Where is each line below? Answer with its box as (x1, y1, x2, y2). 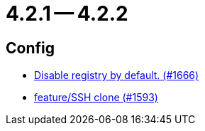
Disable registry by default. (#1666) (34, 69, 199, 82)
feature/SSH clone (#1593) (34, 91, 158, 104)
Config (6, 38, 55, 57)
